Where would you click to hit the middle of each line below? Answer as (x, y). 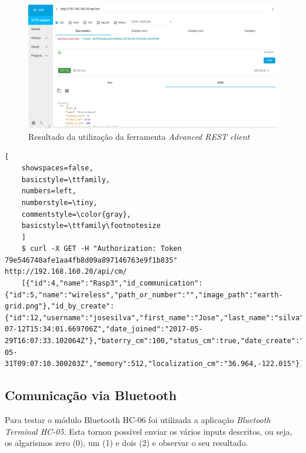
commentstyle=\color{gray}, (76, 214)
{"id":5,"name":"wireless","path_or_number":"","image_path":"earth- (144, 295)
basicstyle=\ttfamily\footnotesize (91, 226)
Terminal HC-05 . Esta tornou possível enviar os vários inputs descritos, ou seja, (149, 431)
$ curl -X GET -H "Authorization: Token (102, 249)
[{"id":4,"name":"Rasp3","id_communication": (112, 283)
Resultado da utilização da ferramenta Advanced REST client (139, 136)
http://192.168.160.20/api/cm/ (66, 272)
